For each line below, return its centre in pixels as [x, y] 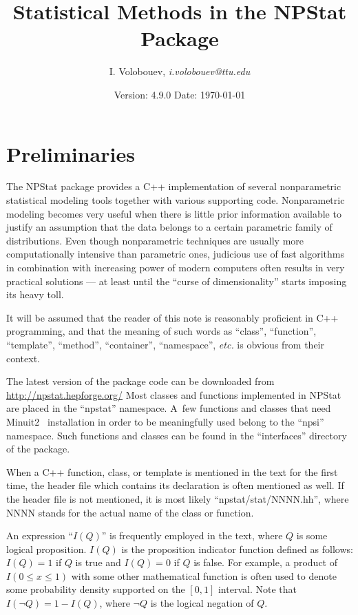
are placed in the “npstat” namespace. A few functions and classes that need [169, 408]
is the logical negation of [202, 603]
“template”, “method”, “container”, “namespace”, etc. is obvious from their [165, 344]
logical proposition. [46, 549]
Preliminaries [71, 153]
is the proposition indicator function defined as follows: [237, 549]
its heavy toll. [35, 294]
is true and [98, 562]
